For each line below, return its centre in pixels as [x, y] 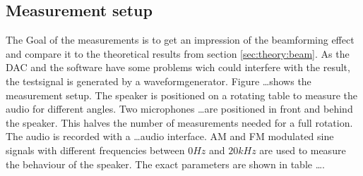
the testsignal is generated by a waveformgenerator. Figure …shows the [159, 81]
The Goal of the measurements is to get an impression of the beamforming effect [180, 40]
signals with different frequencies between [95, 150]
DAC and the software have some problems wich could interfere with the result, [178, 67]
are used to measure [303, 150]
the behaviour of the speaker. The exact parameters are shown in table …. [165, 164]
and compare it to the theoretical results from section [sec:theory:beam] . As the [178, 53]
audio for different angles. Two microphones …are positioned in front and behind [179, 109]
